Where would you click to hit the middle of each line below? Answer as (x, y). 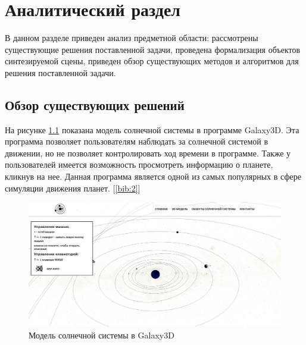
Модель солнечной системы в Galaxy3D (102, 335)
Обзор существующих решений (95, 104)
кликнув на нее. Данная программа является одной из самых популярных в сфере (153, 176)
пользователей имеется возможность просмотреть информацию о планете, (139, 164)
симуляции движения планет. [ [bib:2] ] (73, 188)
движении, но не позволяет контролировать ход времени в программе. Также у (148, 153)
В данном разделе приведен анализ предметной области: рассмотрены (132, 38)
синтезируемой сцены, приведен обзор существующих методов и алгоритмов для (152, 61)
